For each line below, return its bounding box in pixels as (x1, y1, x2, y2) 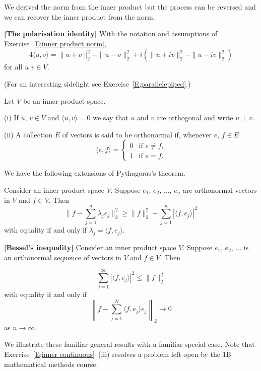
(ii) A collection (4, 129, 53, 139)
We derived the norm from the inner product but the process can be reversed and (4, 2, 256, 12)
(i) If (4, 112, 19, 123)
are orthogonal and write (156, 112, 233, 123)
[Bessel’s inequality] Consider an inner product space (4, 242, 176, 253)
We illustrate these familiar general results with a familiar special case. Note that (4, 339, 255, 349)
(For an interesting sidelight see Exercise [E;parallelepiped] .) (4, 78, 191, 89)
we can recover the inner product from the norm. (4, 11, 155, 22)
